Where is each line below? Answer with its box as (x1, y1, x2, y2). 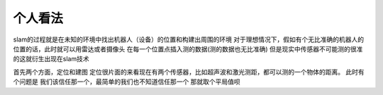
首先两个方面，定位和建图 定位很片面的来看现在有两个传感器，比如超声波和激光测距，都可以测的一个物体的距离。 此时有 (13, 68, 365, 76)
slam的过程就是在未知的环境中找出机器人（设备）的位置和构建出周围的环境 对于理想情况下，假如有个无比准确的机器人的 (13, 35, 365, 44)
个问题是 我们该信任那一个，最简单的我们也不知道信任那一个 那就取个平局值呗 (13, 77, 240, 86)
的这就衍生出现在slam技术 (13, 55, 89, 63)
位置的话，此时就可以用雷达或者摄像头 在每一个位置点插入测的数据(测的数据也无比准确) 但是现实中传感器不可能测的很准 (13, 44, 363, 53)
